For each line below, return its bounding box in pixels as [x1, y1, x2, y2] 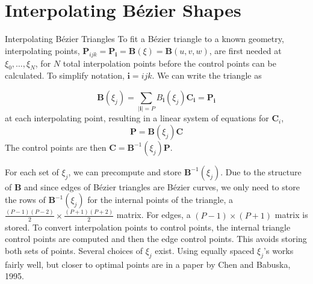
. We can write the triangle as [152, 69, 262, 82]
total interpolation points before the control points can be [63, 56, 276, 69]
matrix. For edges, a [116, 208, 191, 221]
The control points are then [5, 140, 107, 153]
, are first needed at [209, 44, 282, 56]
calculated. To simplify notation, [5, 69, 125, 82]
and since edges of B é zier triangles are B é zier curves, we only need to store [24, 180, 300, 193]
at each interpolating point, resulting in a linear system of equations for [5, 112, 269, 124]
